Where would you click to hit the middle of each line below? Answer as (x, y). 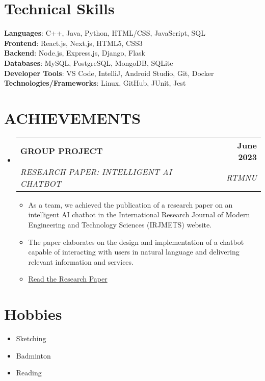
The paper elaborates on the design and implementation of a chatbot (136, 242)
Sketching (31, 338)
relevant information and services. (81, 261)
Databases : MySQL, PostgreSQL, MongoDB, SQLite (89, 62)
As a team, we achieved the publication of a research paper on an (130, 204)
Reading (29, 373)
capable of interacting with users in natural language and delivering (134, 252)
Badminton (33, 355)
